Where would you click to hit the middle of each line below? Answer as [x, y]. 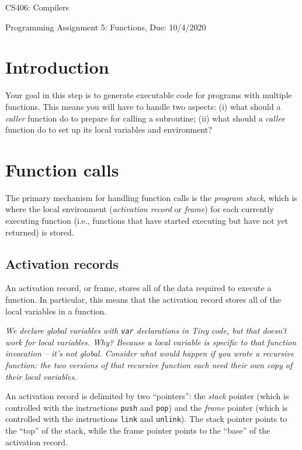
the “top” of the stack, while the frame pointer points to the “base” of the [138, 430]
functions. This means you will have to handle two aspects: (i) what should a [143, 106]
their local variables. [41, 376]
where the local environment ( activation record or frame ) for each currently [140, 209]
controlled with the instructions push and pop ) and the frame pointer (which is [147, 407]
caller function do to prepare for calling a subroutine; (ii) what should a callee [145, 118]
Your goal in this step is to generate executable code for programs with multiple [149, 95]
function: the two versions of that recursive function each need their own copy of [149, 365]
